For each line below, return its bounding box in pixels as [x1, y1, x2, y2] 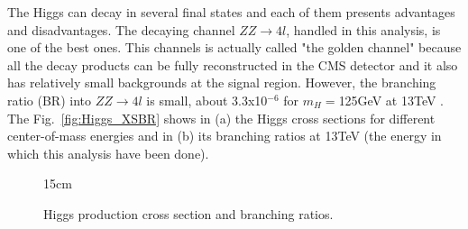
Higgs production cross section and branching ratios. [43, 204, 334, 223]
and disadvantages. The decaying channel [7, 20, 235, 39]
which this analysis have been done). [7, 143, 209, 162]
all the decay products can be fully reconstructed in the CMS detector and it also [7, 55, 458, 74]
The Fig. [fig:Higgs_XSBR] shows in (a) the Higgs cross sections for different [7, 108, 436, 127]
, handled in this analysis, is [286, 20, 441, 39]
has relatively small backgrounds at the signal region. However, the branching [7, 73, 436, 92]
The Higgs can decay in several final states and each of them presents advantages [7, 3, 455, 21]
